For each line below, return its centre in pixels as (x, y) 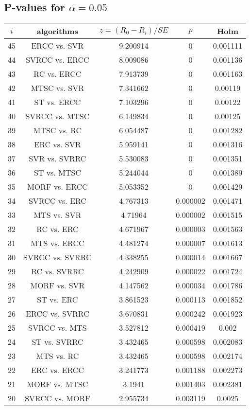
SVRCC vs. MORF (58, 398)
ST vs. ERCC (58, 102)
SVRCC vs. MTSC (58, 116)
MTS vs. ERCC (58, 243)
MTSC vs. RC (58, 130)
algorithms (57, 31)
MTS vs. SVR (58, 215)
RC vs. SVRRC (58, 271)
